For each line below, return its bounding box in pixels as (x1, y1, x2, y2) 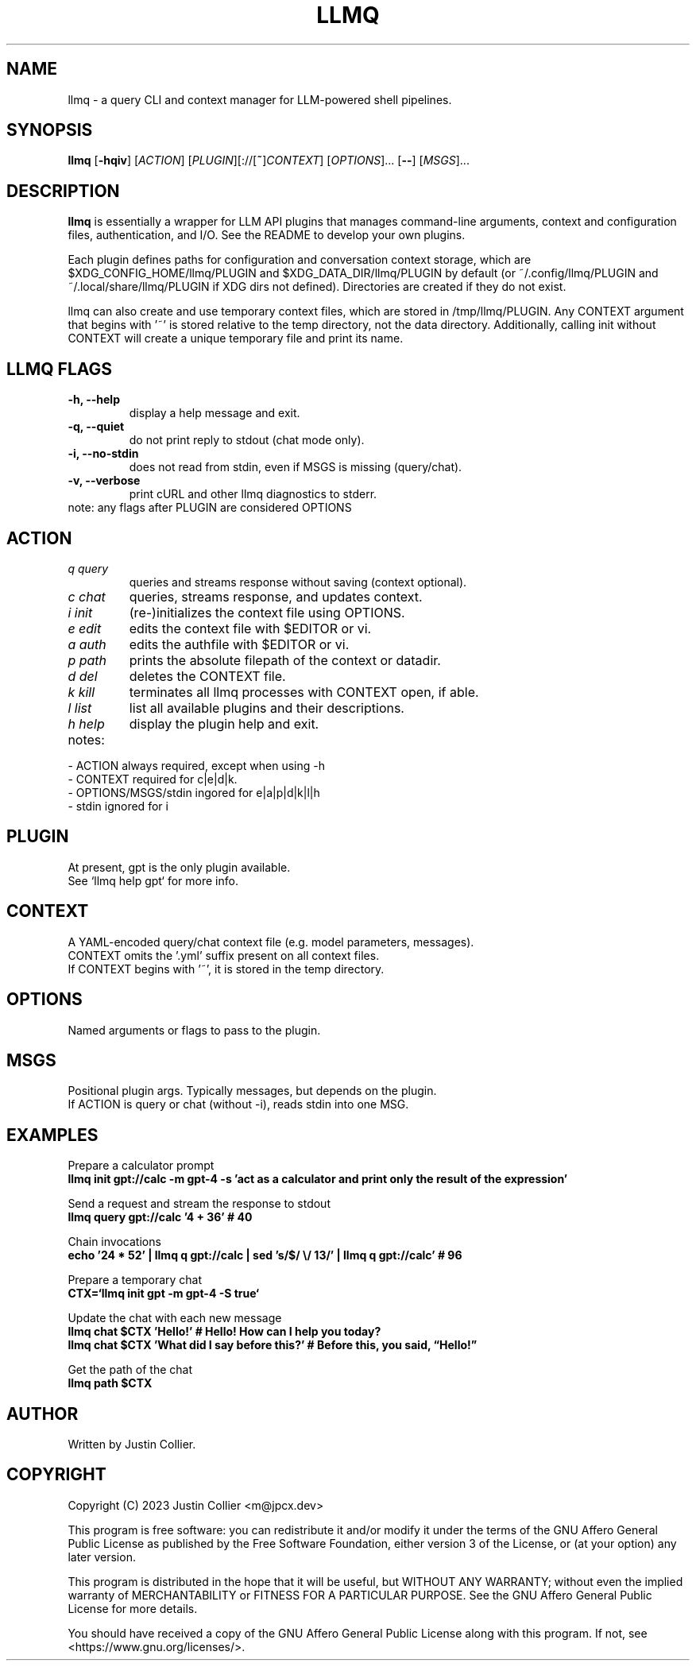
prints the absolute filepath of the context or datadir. (129, 652, 441, 668)
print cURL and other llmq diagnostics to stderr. (129, 487, 377, 501)
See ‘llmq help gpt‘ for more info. (68, 873, 238, 888)
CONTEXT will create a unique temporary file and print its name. (68, 331, 404, 346)
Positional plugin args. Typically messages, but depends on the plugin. (68, 1084, 437, 1098)
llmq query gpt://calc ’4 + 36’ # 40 (68, 1210, 253, 1224)
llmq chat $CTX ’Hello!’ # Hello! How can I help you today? (68, 1325, 381, 1339)
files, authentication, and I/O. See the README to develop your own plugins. (68, 228, 466, 242)
